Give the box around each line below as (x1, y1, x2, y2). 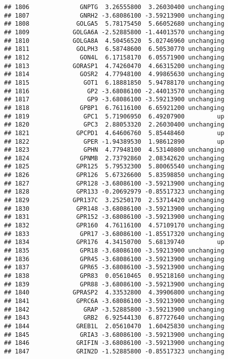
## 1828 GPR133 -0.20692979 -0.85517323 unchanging (4, 188, 224, 196)
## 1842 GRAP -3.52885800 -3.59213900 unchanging (4, 306, 224, 313)
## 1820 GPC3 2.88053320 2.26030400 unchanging (4, 121, 224, 129)
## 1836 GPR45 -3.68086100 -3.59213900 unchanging (4, 255, 224, 263)
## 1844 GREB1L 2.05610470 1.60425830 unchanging (4, 322, 224, 330)
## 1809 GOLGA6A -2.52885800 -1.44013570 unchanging (4, 28, 224, 36)
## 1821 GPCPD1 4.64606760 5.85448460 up (4, 129, 224, 137)
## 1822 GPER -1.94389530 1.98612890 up (4, 138, 224, 145)
